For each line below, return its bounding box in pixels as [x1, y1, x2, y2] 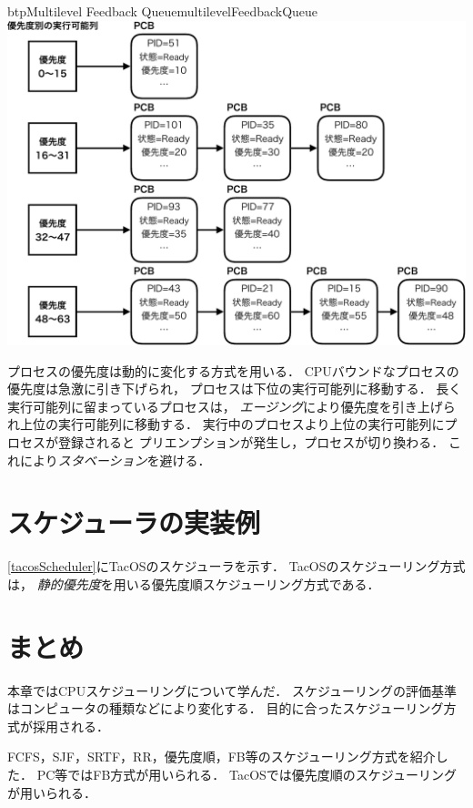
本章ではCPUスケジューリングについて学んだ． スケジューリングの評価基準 [7, 680, 458, 700]
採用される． [32, 716, 109, 735]
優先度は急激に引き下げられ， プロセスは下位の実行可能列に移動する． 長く [7, 379, 462, 398]
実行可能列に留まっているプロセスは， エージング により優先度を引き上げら [7, 396, 456, 415]
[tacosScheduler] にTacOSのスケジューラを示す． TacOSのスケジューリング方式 [7, 557, 466, 576]
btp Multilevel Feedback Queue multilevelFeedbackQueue [7, 2, 318, 20]
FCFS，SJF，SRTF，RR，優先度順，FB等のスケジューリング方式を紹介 [7, 747, 436, 766]
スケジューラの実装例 [7, 504, 261, 541]
